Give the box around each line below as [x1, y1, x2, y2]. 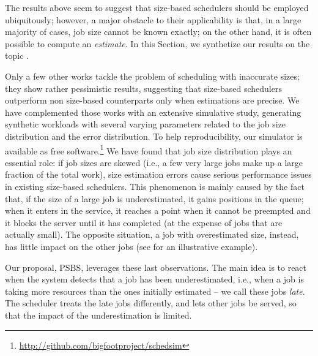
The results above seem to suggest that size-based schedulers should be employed [5, 1, 309, 13]
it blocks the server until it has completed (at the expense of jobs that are [5, 216, 283, 229]
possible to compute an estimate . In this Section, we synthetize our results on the [5, 37, 310, 50]
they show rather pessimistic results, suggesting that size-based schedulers [5, 81, 282, 94]
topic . [5, 49, 29, 62]
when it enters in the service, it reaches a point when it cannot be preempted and [5, 204, 311, 217]
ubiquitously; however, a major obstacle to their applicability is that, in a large [5, 13, 301, 26]
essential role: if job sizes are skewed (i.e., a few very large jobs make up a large [5, 156, 303, 169]
